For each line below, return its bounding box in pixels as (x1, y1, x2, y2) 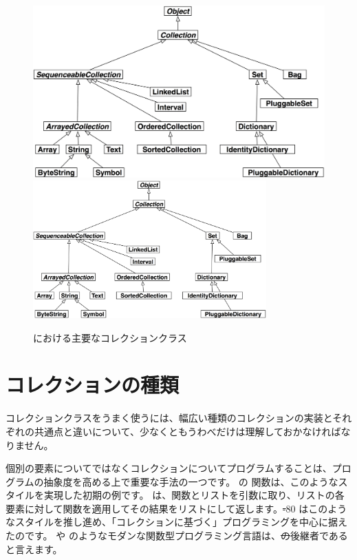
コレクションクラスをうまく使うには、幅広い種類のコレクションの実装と (6, 411, 333, 425)
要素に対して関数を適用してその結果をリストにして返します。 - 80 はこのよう (6, 501, 347, 515)
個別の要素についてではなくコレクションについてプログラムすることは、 (6, 461, 332, 475)
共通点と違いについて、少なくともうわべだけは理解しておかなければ (34, 424, 341, 438)
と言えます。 (6, 541, 63, 556)
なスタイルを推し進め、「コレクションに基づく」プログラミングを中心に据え (6, 515, 347, 529)
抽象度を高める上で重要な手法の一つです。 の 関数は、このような (43, 474, 338, 488)
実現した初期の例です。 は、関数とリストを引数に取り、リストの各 (43, 488, 345, 502)
